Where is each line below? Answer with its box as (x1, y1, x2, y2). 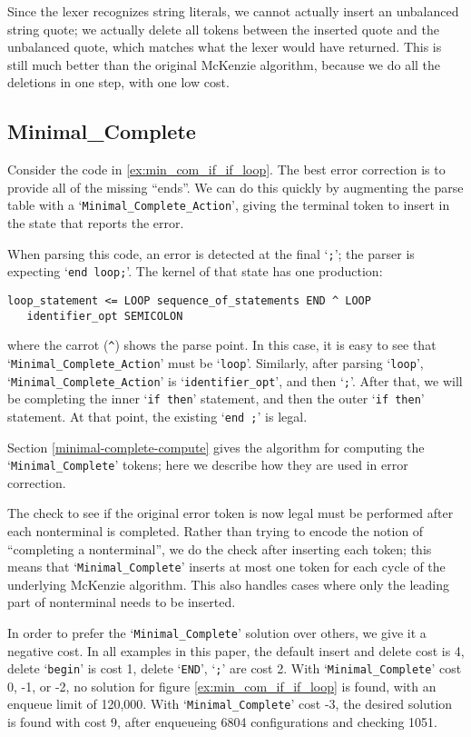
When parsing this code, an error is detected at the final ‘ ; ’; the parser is (7, 244, 415, 263)
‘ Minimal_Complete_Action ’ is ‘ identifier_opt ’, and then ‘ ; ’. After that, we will (7, 371, 463, 390)
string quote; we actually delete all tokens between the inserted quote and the (7, 19, 439, 38)
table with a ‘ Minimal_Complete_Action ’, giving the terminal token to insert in (7, 195, 450, 214)
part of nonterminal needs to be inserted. (7, 593, 236, 612)
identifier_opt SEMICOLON (26, 309, 183, 323)
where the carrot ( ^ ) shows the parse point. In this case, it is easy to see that (7, 335, 437, 354)
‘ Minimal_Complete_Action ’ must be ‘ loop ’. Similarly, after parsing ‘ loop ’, (7, 353, 424, 372)
